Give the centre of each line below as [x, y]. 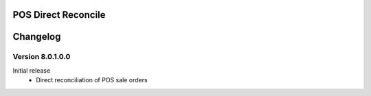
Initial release [32, 70]
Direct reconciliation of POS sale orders [92, 80]
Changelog [37, 37]
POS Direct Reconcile [59, 15]
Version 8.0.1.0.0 [42, 57]
